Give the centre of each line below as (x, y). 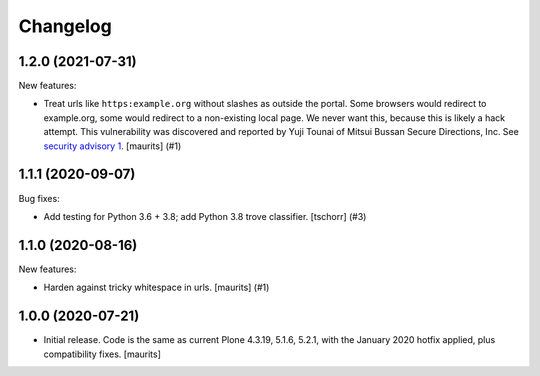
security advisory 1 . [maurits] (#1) (112, 146)
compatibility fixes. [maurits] (102, 354)
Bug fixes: (39, 198)
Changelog (65, 26)
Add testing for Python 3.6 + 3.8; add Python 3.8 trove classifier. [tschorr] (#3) (205, 216)
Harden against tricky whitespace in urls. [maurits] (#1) (156, 287)
